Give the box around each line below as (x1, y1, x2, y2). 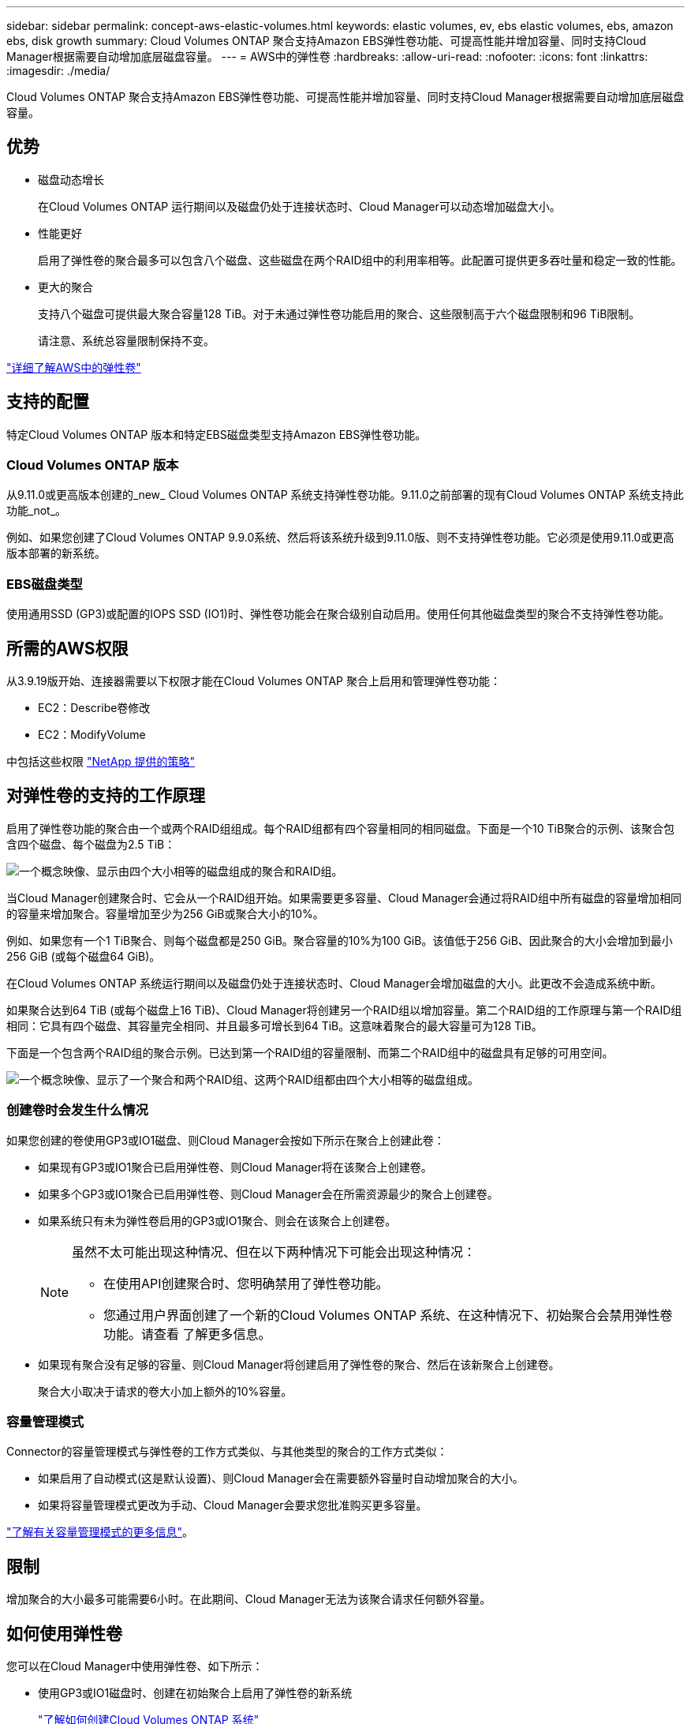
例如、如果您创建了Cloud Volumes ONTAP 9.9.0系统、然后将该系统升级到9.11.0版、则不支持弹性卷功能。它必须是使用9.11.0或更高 (6, 530, 674, 545)
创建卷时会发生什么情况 (6, 1102, 148, 1119)
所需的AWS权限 (6, 638, 129, 658)
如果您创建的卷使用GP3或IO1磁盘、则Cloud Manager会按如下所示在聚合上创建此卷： (6, 1133, 445, 1147)
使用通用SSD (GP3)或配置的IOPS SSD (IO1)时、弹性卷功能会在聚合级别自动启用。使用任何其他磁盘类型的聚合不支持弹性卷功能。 (6, 607, 670, 621)
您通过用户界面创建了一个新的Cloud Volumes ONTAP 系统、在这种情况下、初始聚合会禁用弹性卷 (103, 1306, 673, 1323)
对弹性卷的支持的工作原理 (6, 785, 205, 806)
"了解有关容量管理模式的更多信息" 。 (6, 1525, 194, 1539)
